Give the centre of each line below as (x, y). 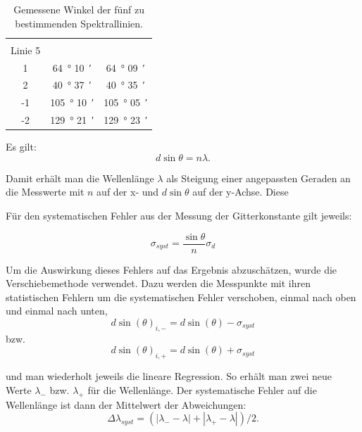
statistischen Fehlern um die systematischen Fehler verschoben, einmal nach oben (181, 297)
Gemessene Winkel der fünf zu (79, 9)
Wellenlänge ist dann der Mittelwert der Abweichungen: (126, 404)
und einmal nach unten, (57, 311)
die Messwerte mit (45, 192)
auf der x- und (128, 192)
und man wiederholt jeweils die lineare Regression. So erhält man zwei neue (169, 376)
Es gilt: (21, 147)
